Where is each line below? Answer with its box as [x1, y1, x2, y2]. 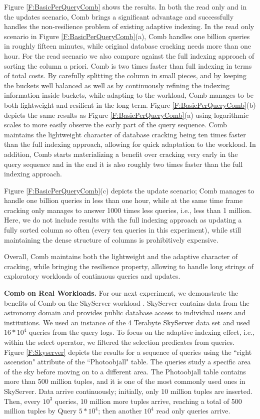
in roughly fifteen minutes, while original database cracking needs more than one [4, 41, 251, 51]
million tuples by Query [4, 405, 77, 416]
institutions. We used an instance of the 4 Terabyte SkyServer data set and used [4, 317, 250, 327]
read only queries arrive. [156, 405, 230, 416]
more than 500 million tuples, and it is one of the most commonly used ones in [4, 376, 245, 386]
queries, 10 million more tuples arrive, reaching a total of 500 [54, 395, 242, 406]
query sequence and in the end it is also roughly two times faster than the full [4, 158, 243, 169]
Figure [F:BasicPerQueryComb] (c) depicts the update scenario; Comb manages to [4, 185, 254, 195]
